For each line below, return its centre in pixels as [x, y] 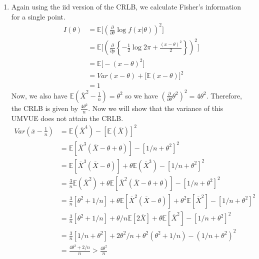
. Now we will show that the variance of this [156, 108]
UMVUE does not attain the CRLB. [67, 118]
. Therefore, [224, 95]
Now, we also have [39, 95]
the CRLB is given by [45, 108]
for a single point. [38, 16]
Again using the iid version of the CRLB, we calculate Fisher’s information [126, 6]
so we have [141, 95]
